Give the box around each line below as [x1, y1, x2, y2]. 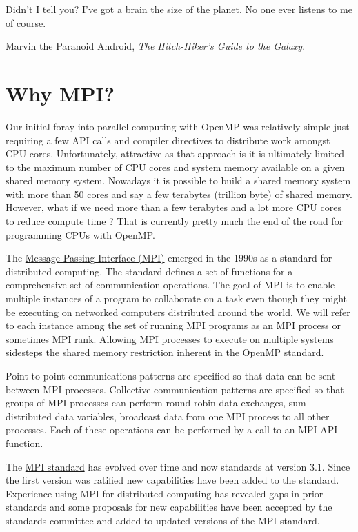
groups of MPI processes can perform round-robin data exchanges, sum [6, 395, 306, 410]
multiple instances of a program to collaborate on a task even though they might [6, 291, 348, 306]
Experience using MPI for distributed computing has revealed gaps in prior [6, 486, 324, 500]
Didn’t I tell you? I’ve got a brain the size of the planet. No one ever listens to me [6, 2, 352, 16]
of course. [6, 15, 46, 30]
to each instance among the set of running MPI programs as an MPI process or [6, 318, 341, 333]
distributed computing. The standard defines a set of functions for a [6, 264, 293, 278]
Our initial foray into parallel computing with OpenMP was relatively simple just [6, 119, 350, 133]
